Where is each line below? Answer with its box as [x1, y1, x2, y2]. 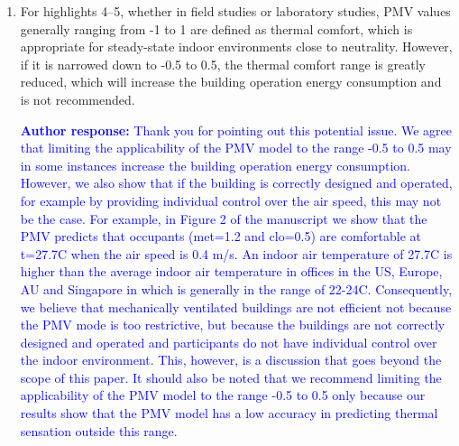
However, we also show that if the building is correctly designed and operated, [20, 173, 453, 192]
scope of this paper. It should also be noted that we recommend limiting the [20, 367, 442, 386]
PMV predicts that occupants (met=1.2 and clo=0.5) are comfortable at [20, 227, 421, 246]
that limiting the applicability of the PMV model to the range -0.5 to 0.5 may [20, 138, 452, 157]
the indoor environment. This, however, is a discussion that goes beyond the [20, 350, 442, 369]
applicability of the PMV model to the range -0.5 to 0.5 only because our [20, 386, 426, 404]
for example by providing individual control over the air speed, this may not [20, 190, 442, 209]
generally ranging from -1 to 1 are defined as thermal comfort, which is [20, 19, 413, 38]
